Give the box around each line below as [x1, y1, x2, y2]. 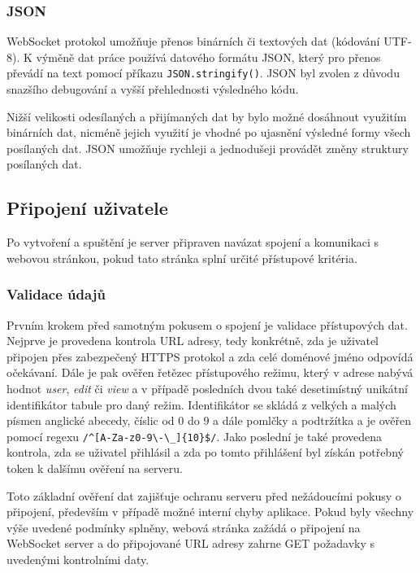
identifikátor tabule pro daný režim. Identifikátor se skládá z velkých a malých [6, 396, 396, 413]
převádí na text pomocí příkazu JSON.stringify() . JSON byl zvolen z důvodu [6, 64, 400, 81]
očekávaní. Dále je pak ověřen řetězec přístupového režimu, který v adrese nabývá [6, 364, 414, 381]
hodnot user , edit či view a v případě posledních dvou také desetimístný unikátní [6, 380, 408, 397]
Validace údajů [6, 284, 106, 304]
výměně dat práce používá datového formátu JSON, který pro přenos [36, 48, 381, 65]
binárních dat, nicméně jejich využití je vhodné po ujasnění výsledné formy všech [6, 124, 411, 141]
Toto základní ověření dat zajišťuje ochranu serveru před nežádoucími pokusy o [6, 487, 401, 504]
